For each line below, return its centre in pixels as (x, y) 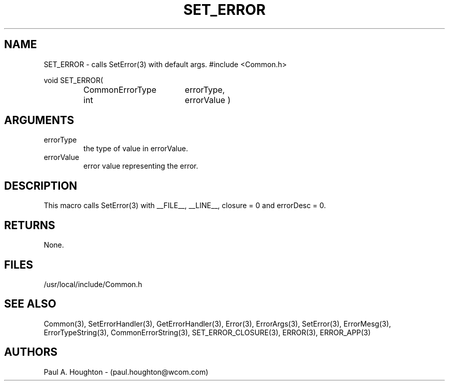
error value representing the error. (141, 166)
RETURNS (30, 225)
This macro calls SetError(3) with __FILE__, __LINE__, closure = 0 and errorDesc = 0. (185, 206)
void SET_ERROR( (74, 80)
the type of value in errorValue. (136, 149)
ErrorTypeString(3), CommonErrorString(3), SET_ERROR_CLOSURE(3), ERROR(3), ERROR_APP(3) (207, 332)
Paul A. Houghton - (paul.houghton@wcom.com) (126, 372)
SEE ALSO (30, 304)
